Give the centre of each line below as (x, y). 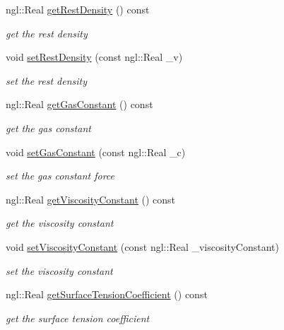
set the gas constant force (60, 176)
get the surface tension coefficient (78, 318)
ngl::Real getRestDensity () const (78, 9)
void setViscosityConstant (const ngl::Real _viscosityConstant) (142, 246)
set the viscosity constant (59, 270)
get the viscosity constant (60, 223)
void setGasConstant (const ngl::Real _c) (96, 152)
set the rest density (47, 80)
